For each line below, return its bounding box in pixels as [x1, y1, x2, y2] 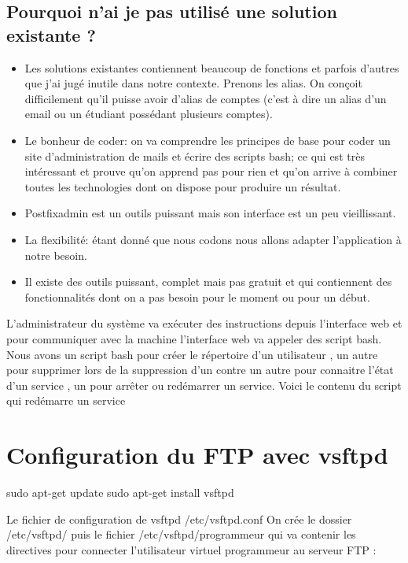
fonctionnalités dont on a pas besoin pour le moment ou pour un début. [24, 288, 370, 305]
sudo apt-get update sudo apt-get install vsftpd [6, 484, 234, 500]
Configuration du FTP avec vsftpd [6, 439, 388, 471]
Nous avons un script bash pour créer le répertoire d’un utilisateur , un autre [6, 346, 378, 362]
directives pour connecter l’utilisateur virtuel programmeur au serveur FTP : [6, 541, 377, 557]
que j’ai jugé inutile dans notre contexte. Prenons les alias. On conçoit [24, 75, 362, 91]
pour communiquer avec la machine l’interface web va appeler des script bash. [6, 330, 382, 346]
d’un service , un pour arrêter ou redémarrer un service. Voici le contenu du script [6, 376, 402, 393]
